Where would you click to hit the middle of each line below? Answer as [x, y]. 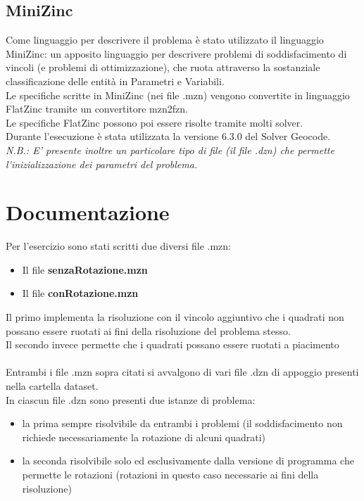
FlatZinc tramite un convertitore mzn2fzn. [97, 109]
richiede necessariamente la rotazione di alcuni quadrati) [144, 437]
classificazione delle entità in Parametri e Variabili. [115, 81]
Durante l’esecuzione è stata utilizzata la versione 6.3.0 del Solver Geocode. [168, 136]
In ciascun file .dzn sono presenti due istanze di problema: [131, 399]
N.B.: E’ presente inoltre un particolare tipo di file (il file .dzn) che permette [170, 150]
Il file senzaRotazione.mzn [85, 269]
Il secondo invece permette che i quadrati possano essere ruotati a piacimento [172, 344]
